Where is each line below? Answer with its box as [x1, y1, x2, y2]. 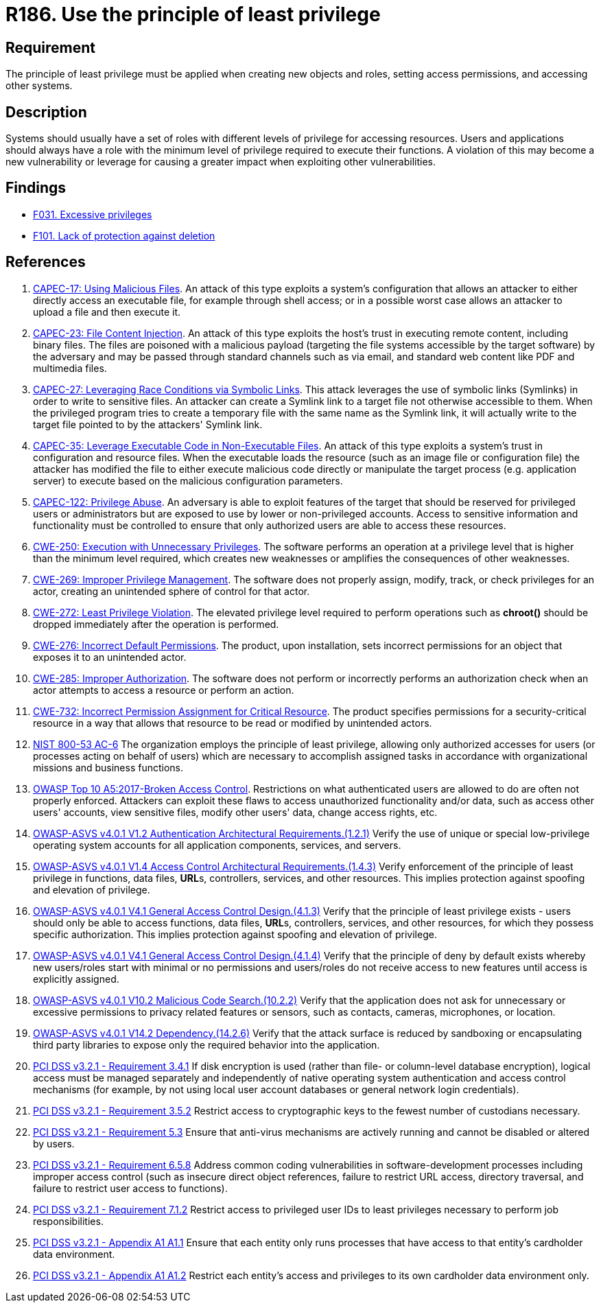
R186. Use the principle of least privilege [5, 3, 381, 26]
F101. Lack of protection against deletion [33, 229, 215, 242]
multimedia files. [33, 362, 107, 374]
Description [5, 103, 87, 121]
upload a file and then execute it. [33, 305, 181, 318]
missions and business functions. [33, 761, 184, 773]
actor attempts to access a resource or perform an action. [33, 684, 294, 696]
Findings [5, 179, 67, 197]
